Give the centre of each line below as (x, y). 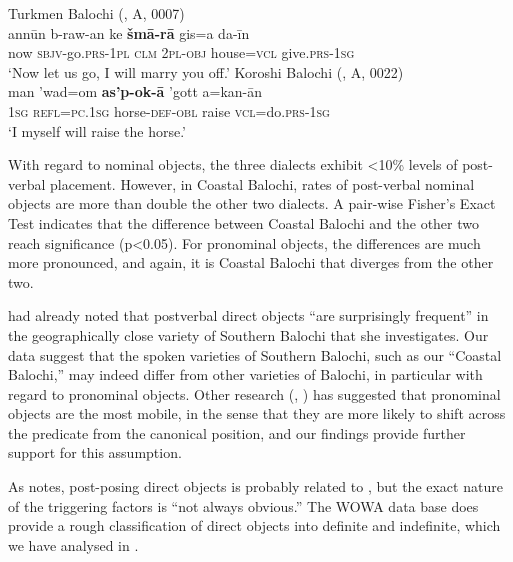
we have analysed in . (73, 544)
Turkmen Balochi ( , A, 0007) (96, 13)
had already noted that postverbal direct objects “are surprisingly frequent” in (248, 315)
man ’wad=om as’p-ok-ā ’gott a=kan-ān (135, 91)
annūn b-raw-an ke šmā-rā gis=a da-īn (129, 32)
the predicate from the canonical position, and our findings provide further (237, 432)
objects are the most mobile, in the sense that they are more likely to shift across (257, 413)
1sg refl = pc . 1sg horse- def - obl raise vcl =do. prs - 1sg (169, 110)
